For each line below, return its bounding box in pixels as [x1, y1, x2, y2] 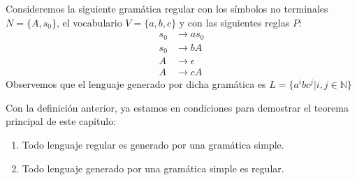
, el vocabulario [56, 15, 122, 29]
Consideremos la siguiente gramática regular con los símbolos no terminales [6, 1, 328, 15]
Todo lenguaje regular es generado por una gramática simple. [22, 137, 284, 151]
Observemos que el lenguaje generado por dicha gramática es [6, 77, 266, 91]
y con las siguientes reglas [179, 15, 290, 29]
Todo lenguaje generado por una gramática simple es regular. [22, 160, 284, 175]
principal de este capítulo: [6, 114, 117, 128]
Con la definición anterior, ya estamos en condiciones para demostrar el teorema [6, 100, 349, 114]
